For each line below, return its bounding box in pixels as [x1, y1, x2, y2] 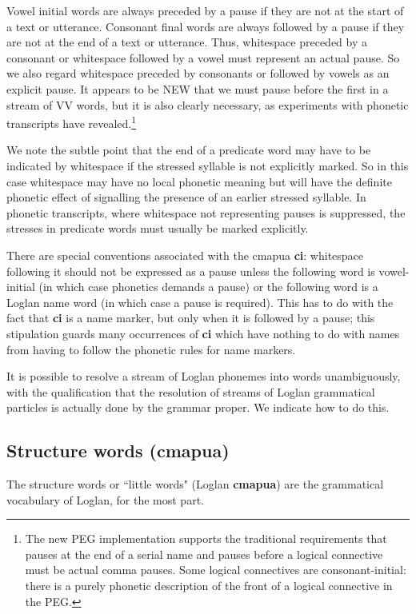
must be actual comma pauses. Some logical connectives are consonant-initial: [25, 561, 406, 578]
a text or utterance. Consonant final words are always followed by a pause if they [6, 18, 405, 34]
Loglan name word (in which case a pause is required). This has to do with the [6, 293, 394, 310]
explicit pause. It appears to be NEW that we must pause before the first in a [6, 80, 389, 97]
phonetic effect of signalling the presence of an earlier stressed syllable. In [6, 189, 366, 205]
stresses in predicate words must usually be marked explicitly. [6, 220, 309, 237]
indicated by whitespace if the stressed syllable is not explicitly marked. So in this [6, 157, 409, 173]
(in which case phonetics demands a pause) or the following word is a [38, 278, 378, 295]
